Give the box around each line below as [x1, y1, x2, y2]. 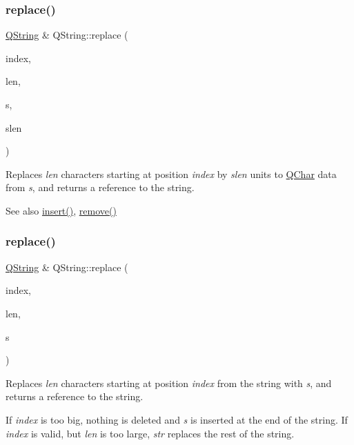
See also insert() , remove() [6, 203, 117, 217]
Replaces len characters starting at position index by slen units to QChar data [6, 166, 337, 181]
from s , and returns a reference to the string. [6, 180, 195, 195]
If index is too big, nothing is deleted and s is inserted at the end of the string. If [6, 412, 348, 426]
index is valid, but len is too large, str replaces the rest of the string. [6, 426, 295, 440]
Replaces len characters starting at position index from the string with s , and [6, 375, 332, 390]
